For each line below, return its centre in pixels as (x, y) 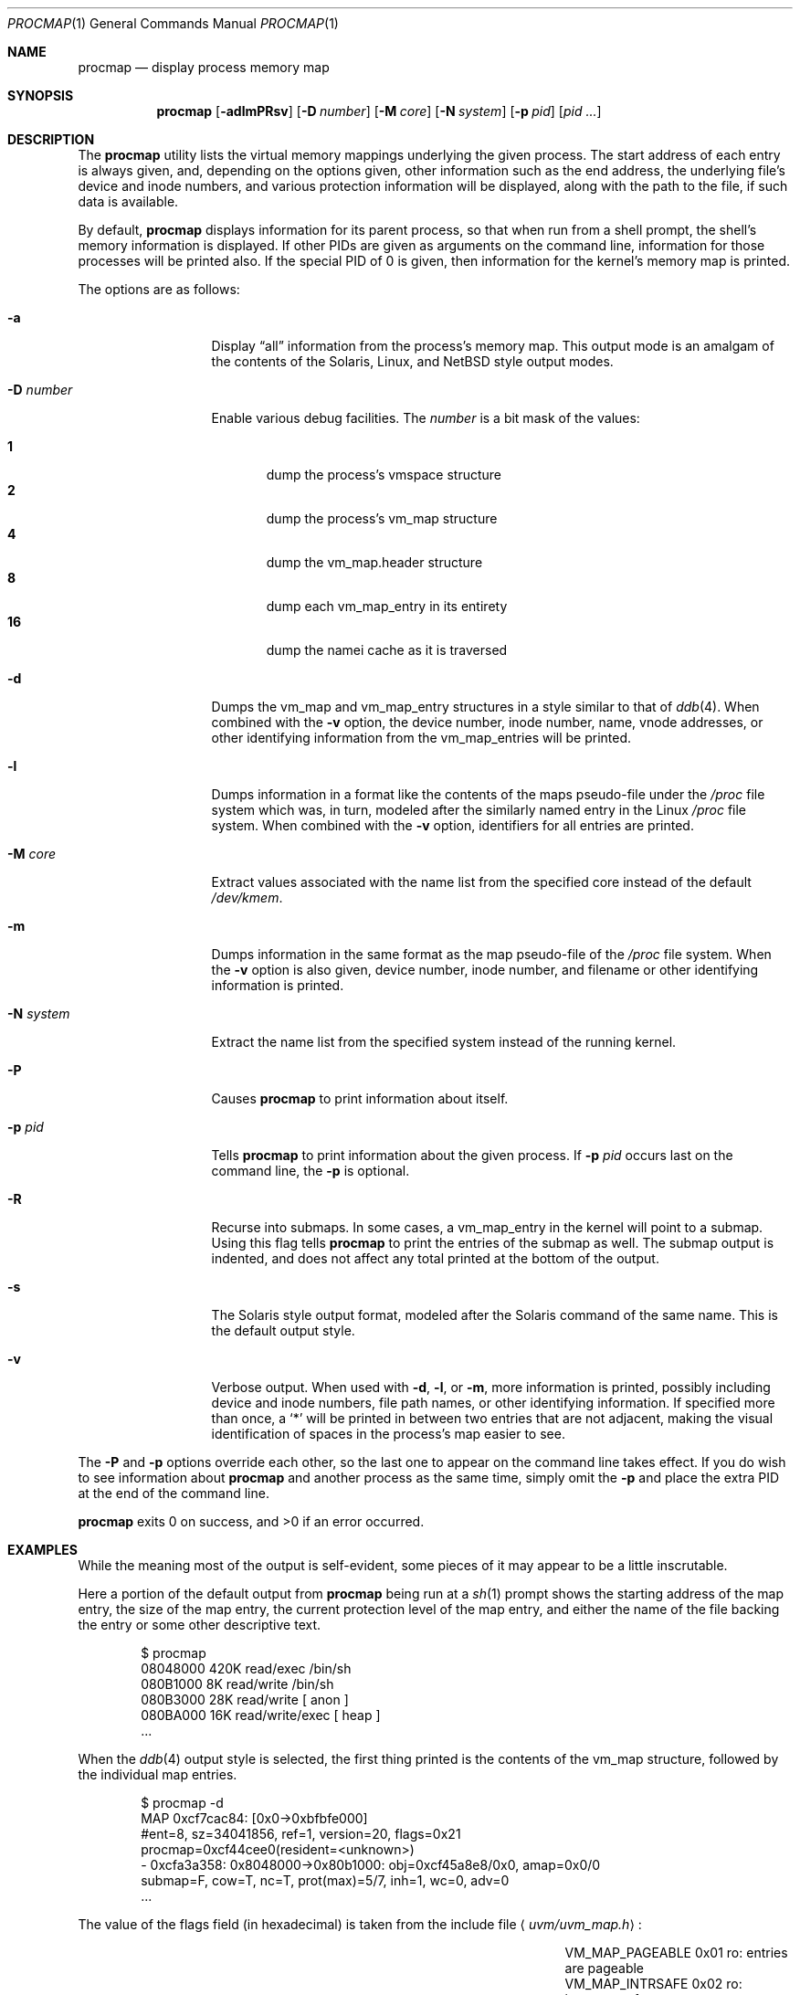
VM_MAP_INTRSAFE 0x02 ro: (653, 1984)
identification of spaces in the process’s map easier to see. (388, 1434)
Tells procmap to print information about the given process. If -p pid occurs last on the (472, 1155)
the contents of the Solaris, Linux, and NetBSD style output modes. (412, 361)
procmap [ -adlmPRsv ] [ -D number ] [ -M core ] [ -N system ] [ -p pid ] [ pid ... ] (379, 111)
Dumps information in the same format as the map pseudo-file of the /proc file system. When (491, 954)
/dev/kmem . (247, 897)
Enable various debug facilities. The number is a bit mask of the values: (426, 418)
